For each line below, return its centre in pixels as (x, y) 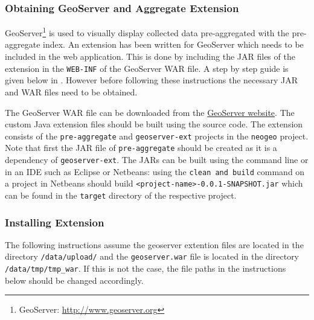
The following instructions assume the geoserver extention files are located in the (154, 244)
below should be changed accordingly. (74, 280)
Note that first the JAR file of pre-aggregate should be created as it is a (141, 148)
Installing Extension (55, 222)
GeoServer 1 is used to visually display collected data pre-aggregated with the (147, 32)
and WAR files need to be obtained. (71, 91)
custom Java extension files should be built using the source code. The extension (154, 124)
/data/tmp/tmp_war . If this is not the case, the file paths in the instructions (146, 268)
